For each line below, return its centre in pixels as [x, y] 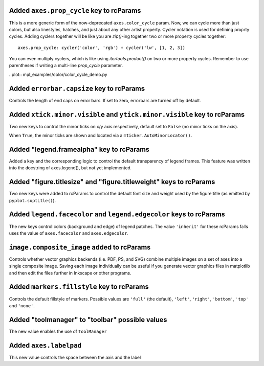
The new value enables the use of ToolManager [58, 331]
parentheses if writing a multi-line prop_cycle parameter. [66, 66]
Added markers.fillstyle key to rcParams [79, 287]
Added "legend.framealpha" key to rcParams [79, 149]
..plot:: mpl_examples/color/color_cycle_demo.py [58, 74]
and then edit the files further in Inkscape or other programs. [70, 273]
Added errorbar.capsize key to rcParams [77, 88]
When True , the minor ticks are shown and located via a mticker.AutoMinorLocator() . [100, 136]
